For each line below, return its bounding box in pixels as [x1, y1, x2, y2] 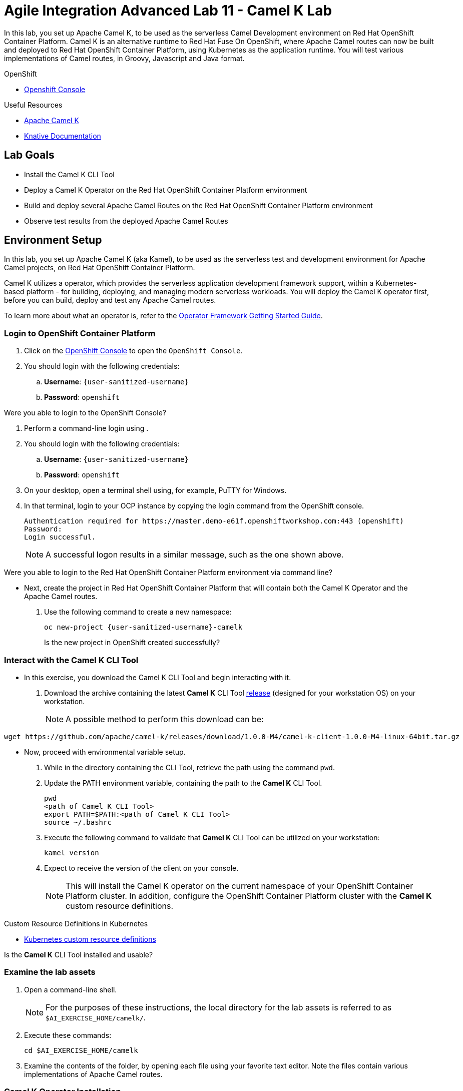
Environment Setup [4, 234, 102, 247]
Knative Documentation [24, 131, 101, 140]
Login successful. [24, 533, 96, 541]
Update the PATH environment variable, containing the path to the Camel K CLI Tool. [44, 778, 322, 787]
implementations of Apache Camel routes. [24, 1069, 163, 1078]
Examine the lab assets [4, 967, 96, 977]
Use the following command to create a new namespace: [44, 608, 232, 617]
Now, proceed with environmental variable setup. [24, 747, 186, 756]
